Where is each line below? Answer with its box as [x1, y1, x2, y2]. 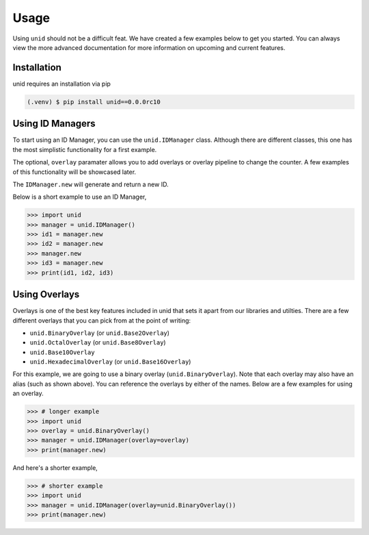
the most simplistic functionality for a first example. [12, 145, 157, 153]
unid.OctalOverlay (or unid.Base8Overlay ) [29, 338, 167, 347]
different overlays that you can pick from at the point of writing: [12, 316, 191, 325]
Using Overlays [12, 288, 80, 301]
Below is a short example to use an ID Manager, [12, 192, 147, 201]
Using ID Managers [12, 118, 96, 129]
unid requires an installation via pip [12, 79, 111, 88]
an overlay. [12, 389, 44, 397]
